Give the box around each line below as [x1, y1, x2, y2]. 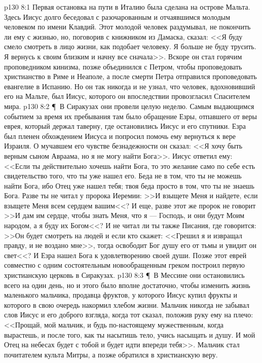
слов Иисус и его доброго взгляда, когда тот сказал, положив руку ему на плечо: [4, 309, 253, 320]
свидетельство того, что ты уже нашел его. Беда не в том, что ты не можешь [4, 170, 242, 181]
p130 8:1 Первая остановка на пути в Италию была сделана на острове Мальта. [4, 2, 250, 12]
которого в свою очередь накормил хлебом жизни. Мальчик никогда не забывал [4, 299, 250, 310]
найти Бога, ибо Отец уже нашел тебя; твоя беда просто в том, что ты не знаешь [4, 180, 254, 191]
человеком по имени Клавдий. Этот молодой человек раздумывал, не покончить [4, 21, 251, 32]
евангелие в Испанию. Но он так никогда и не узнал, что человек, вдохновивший [4, 81, 255, 91]
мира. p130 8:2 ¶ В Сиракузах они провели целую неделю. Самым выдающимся [4, 100, 254, 111]
